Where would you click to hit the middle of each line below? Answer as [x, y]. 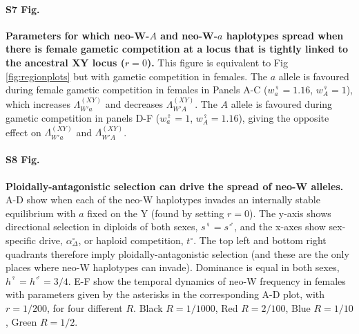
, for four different [85, 307]
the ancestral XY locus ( [65, 62]
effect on [23, 132]
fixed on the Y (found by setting [156, 213]
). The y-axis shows [290, 213]
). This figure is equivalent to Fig [217, 62]
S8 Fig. [23, 159]
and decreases [134, 103]
